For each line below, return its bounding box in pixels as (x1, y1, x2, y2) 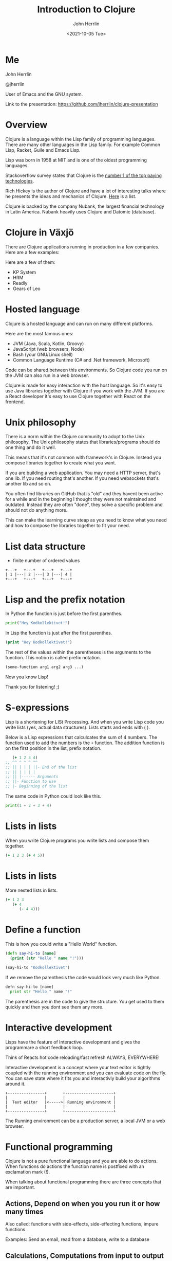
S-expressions (5, 702, 69, 713)
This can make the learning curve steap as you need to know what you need (5, 517, 167, 523)
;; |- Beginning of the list (5, 784, 68, 789)
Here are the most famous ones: (5, 330, 73, 336)
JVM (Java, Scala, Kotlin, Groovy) (12, 340, 84, 347)
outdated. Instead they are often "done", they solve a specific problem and (5, 501, 163, 508)
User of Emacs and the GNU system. (5, 91, 83, 97)
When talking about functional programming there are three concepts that (5, 1179, 162, 1185)
